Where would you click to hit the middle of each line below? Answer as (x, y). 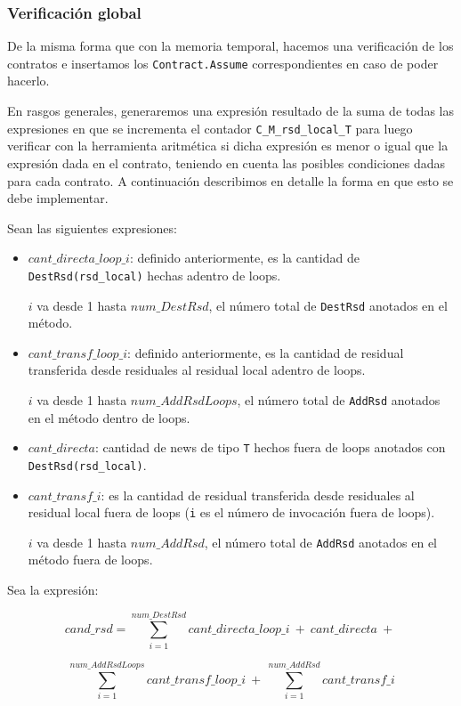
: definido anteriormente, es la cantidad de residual (266, 352)
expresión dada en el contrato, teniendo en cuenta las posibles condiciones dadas (226, 162)
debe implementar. (58, 198)
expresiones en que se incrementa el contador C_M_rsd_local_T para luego (210, 128)
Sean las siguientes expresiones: (92, 227)
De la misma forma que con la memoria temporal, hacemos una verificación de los (230, 46)
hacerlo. (28, 81)
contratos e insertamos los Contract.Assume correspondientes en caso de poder (223, 63)
